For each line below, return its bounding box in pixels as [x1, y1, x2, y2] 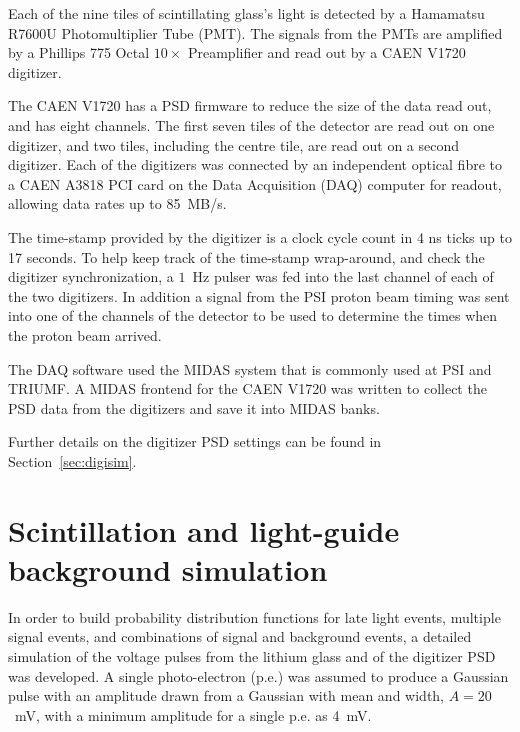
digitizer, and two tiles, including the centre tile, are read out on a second [8, 134, 460, 155]
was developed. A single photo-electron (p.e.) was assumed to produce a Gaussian [8, 665, 509, 686]
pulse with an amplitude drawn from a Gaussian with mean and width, [8, 685, 445, 706]
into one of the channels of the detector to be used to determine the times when [8, 305, 498, 326]
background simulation [8, 548, 328, 589]
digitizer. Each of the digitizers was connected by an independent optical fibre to [8, 154, 502, 175]
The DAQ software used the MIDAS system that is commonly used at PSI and [8, 358, 492, 379]
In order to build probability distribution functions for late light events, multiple [8, 606, 501, 627]
